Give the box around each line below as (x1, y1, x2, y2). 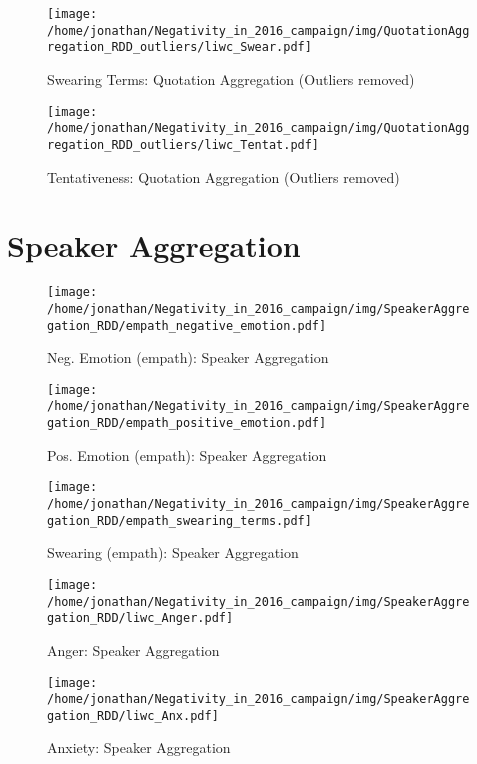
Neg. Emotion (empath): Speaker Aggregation (47, 347, 329, 368)
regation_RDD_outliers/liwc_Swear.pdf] (47, 40, 312, 55)
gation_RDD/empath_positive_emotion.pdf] (47, 416, 327, 431)
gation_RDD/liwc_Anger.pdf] (47, 611, 234, 626)
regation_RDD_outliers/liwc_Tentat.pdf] (47, 137, 320, 152)
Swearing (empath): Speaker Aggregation (47, 542, 299, 563)
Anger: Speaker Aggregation (47, 639, 220, 660)
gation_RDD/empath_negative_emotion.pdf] (47, 318, 327, 333)
